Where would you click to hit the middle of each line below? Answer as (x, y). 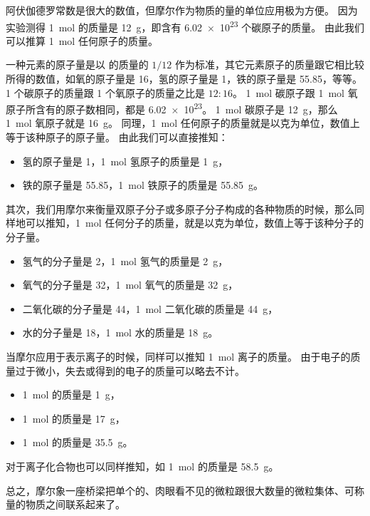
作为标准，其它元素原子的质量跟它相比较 (269, 64)
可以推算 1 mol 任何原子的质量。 (82, 40)
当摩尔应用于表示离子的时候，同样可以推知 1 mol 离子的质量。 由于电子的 (178, 356)
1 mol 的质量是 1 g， (71, 394)
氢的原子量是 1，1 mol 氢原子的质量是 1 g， (125, 161)
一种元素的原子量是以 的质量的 (77, 64)
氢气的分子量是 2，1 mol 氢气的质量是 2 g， (125, 260)
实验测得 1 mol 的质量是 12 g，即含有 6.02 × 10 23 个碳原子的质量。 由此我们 (185, 26)
